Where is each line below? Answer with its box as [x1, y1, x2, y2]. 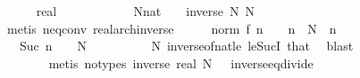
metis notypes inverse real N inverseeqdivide [48, 53, 314, 72]
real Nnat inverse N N [36, 2, 255, 19]
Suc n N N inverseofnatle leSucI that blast [19, 36, 354, 55]
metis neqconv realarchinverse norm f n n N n [6, 19, 337, 37]
